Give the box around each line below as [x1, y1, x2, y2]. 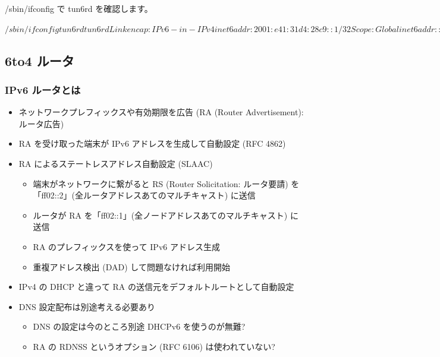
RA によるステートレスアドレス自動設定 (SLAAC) [18, 157, 213, 169]
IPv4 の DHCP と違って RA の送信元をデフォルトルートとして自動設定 [18, 280, 294, 293]
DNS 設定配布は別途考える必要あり [18, 300, 156, 312]
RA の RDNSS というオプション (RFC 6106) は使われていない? [33, 340, 275, 352]
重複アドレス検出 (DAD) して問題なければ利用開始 [33, 260, 230, 273]
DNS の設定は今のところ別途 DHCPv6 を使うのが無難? [33, 320, 246, 333]
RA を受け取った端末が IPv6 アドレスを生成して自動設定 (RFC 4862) [18, 137, 286, 150]
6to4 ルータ [5, 51, 74, 69]
